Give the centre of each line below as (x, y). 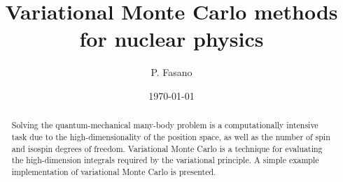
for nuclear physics (171, 39)
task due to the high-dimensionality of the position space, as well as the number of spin (171, 136)
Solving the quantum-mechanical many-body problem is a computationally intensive (165, 125)
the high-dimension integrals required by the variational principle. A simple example (165, 160)
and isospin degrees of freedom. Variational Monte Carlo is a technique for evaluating (167, 148)
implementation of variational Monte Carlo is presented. (114, 171)
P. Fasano (171, 72)
